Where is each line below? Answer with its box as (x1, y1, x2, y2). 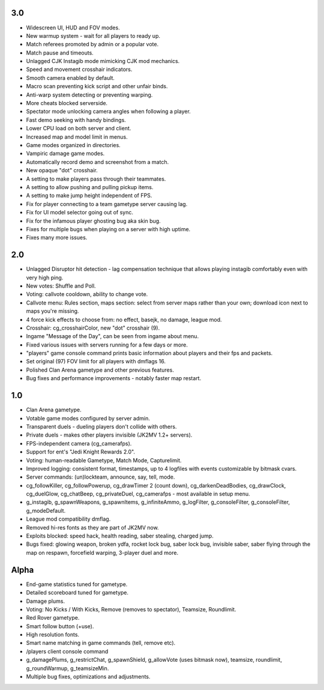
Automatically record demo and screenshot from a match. (26, 158, 169, 165)
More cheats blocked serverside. (26, 100, 108, 107)
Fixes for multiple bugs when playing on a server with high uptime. (26, 225, 191, 232)
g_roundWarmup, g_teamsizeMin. (26, 664, 109, 672)
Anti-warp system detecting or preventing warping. (26, 91, 153, 98)
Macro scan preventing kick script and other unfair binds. (26, 83, 168, 90)
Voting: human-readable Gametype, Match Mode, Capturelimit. (26, 456, 182, 464)
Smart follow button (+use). (26, 622, 94, 630)
